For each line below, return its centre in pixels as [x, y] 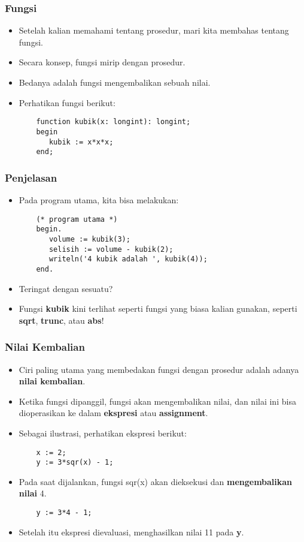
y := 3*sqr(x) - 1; [75, 463]
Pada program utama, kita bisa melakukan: [99, 200]
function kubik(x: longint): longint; [113, 122]
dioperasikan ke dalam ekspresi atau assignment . [113, 413]
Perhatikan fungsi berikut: [67, 102]
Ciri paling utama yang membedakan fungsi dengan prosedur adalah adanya [159, 369]
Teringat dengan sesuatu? [66, 288]
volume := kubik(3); [89, 239]
